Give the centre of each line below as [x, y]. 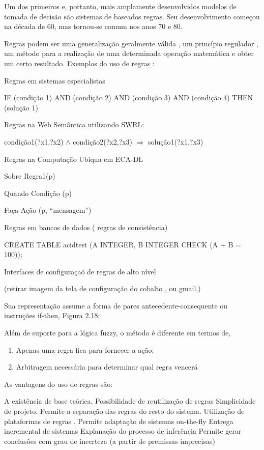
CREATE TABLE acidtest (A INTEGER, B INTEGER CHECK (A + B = [123, 244]
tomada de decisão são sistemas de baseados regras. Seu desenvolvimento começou [132, 16]
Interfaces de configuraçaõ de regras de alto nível [80, 271]
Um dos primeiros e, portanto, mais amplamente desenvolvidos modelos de [120, 6]
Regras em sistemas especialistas [55, 80]
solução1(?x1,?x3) [176, 141]
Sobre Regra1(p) [30, 176]
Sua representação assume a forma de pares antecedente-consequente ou [116, 305]
